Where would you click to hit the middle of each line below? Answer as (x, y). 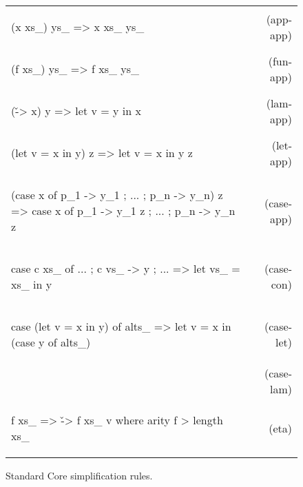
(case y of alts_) (51, 342)
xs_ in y (32, 284)
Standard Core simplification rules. (79, 475)
